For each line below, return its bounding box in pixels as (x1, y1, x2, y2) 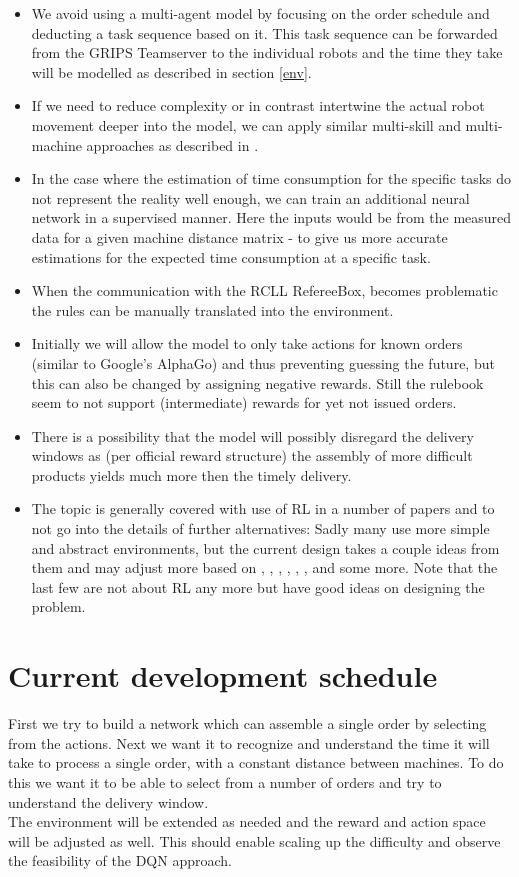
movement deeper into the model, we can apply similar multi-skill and (31, 114, 461, 135)
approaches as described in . (86, 134, 259, 155)
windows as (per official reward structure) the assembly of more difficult (31, 445, 473, 466)
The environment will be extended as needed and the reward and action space (8, 811, 486, 832)
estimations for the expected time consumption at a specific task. (31, 246, 431, 267)
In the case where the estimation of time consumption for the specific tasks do (31, 168, 512, 189)
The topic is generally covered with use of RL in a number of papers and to (31, 498, 495, 519)
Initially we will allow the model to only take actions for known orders (31, 333, 463, 354)
